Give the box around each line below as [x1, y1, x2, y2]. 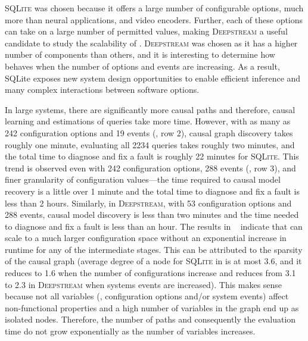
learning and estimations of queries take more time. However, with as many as [5, 115, 291, 127]
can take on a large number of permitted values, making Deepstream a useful [5, 25, 288, 37]
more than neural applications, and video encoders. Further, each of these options [5, 13, 303, 26]
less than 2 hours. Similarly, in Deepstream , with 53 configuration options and [5, 196, 292, 209]
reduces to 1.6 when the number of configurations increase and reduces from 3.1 [5, 267, 296, 279]
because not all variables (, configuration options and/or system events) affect [5, 290, 289, 302]
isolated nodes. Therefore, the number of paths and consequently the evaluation [5, 313, 296, 326]
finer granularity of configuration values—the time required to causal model [5, 173, 281, 186]
